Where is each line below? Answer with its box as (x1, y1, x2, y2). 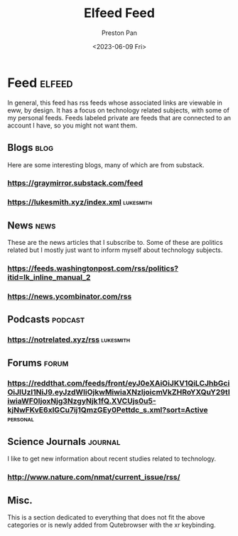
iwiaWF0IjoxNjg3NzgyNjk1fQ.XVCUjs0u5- (7, 396, 156, 406)
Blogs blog (7, 142, 54, 154)
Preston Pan (102, 28, 137, 37)
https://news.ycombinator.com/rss (7, 292, 132, 301)
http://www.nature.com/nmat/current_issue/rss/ (7, 472, 180, 482)
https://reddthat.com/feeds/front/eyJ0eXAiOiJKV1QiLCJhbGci (7, 378, 230, 388)
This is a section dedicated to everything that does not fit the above (7, 513, 205, 522)
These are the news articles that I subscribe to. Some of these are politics (7, 238, 223, 247)
